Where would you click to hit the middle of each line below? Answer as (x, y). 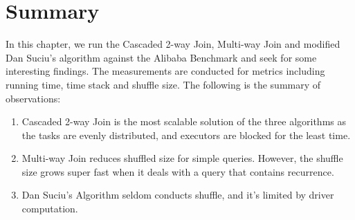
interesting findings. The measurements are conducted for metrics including (165, 71)
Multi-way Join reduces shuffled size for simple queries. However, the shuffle (182, 158)
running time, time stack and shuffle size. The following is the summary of (163, 84)
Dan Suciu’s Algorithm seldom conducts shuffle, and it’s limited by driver (178, 195)
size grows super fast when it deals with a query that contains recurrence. (178, 171)
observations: (33, 98)
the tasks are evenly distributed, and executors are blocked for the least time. (186, 135)
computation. (50, 209)
